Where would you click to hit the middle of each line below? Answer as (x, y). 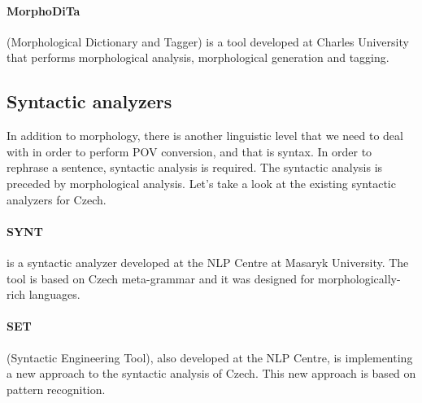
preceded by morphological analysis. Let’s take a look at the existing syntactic (201, 183)
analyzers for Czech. (57, 199)
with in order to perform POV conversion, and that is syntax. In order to (189, 151)
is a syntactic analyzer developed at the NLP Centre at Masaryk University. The (208, 262)
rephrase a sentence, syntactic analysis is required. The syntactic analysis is (195, 167)
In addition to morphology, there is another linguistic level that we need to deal (205, 136)
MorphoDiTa (44, 10)
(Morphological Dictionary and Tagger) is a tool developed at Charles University (208, 41)
